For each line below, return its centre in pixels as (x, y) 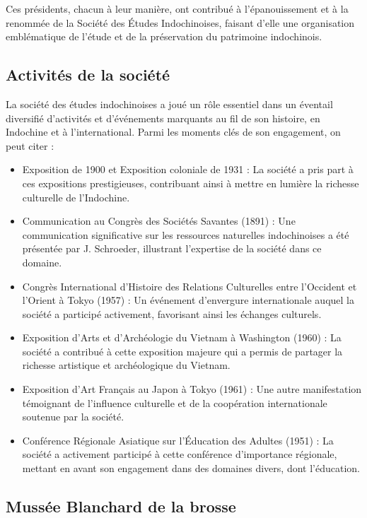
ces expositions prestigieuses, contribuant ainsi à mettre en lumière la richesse (191, 183)
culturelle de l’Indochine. (76, 197)
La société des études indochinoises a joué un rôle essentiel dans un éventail (169, 104)
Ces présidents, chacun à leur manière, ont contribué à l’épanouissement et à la (177, 8)
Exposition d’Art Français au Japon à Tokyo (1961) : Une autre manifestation (192, 389)
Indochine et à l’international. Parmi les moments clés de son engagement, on (173, 132)
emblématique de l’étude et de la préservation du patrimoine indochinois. (164, 36)
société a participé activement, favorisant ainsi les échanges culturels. (172, 313)
